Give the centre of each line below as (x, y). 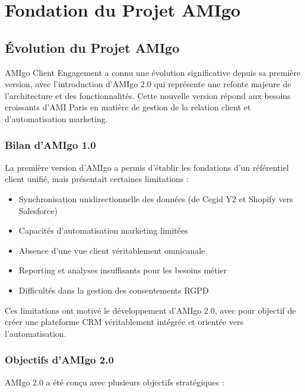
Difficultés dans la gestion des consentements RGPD (114, 290)
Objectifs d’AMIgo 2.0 (59, 360)
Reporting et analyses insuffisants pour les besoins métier (123, 270)
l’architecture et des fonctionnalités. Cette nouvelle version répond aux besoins (148, 95)
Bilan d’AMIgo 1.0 (50, 145)
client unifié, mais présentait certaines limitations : (97, 179)
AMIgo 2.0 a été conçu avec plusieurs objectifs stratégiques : (115, 382)
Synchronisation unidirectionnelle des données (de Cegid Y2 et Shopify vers (156, 198)
